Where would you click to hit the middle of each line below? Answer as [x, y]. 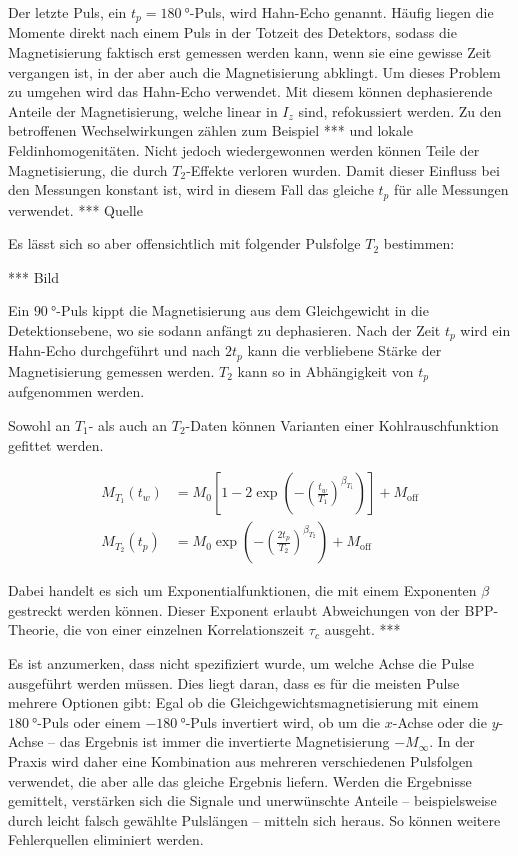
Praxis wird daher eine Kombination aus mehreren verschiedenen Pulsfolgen [240, 760]
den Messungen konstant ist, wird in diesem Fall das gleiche [191, 189]
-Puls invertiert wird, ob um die [283, 721]
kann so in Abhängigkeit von [325, 370]
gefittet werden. [56, 444]
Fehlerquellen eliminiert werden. [106, 839]
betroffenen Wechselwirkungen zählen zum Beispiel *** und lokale [210, 130]
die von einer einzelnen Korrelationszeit [184, 629]
